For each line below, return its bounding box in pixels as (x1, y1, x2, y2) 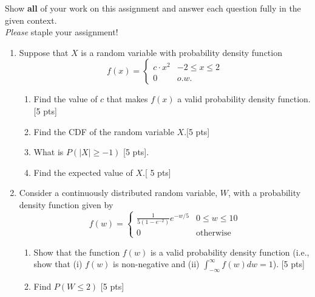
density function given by (19, 198, 113, 211)
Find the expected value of (33, 166, 133, 178)
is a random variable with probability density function (81, 46, 282, 58)
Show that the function (33, 245, 120, 258)
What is (33, 145, 64, 158)
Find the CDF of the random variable (33, 125, 174, 138)
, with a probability (228, 186, 301, 199)
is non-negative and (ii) (113, 257, 200, 270)
